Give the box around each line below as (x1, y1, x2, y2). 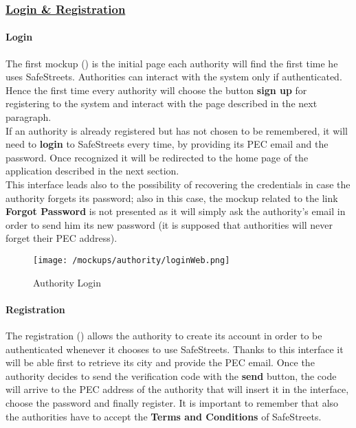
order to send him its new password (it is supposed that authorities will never (5, 217, 333, 232)
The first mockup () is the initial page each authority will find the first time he (5, 56, 338, 70)
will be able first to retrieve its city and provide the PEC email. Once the (5, 355, 315, 370)
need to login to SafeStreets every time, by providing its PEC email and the (5, 137, 329, 151)
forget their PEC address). (5, 231, 118, 245)
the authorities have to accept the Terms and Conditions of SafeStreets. (5, 409, 322, 423)
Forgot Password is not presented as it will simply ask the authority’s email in (5, 204, 346, 218)
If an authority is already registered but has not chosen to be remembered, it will (5, 123, 348, 137)
